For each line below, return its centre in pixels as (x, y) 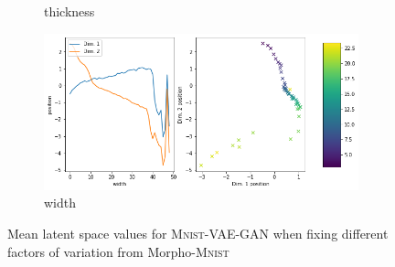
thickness (69, 11)
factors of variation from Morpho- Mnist (118, 251)
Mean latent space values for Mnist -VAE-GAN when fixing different (198, 233)
